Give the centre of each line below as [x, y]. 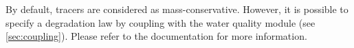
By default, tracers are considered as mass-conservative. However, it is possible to [177, 9]
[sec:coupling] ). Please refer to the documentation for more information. [156, 36]
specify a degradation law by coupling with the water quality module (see [161, 22]
